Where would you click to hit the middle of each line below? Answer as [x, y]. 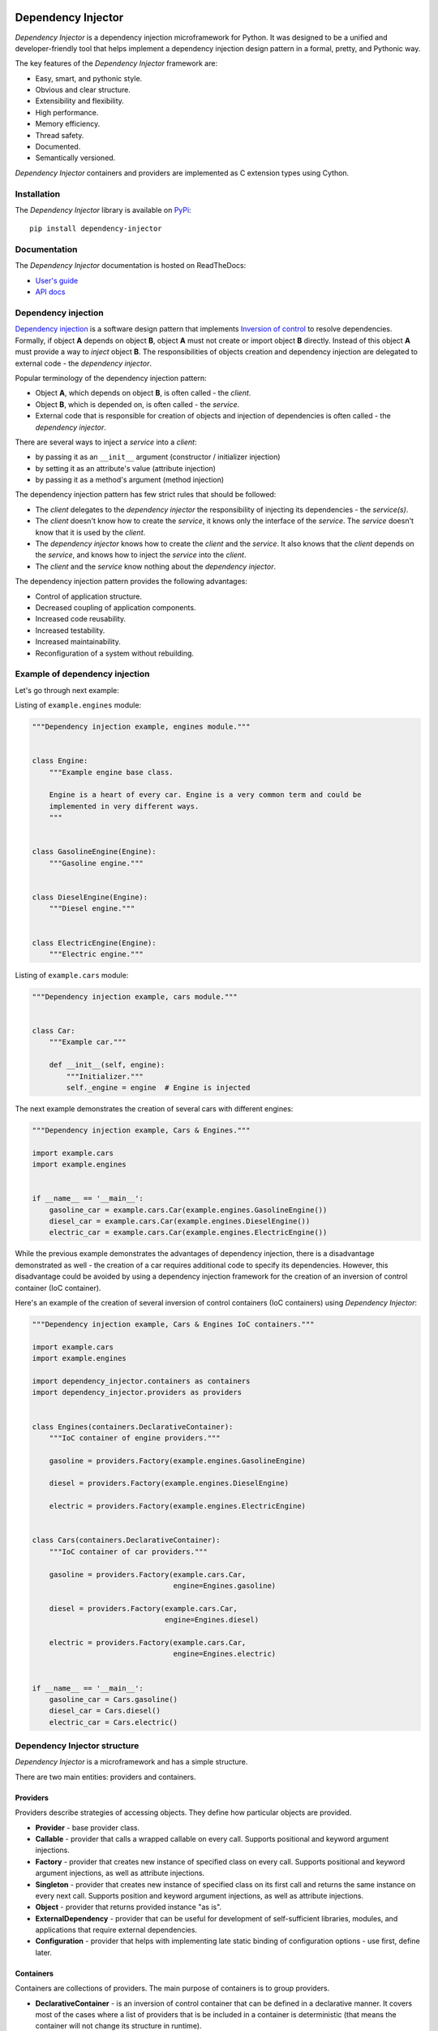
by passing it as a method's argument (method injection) [130, 480]
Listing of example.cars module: [72, 975]
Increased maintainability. [78, 642]
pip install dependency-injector [96, 229]
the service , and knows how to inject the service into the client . [141, 555]
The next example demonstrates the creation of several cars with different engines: [154, 1108]
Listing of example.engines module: [78, 705]
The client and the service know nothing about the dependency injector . [156, 566]
